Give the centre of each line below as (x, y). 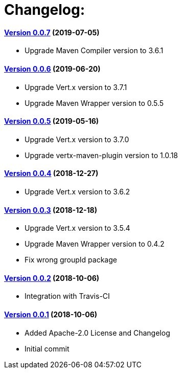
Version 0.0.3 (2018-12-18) (51, 210)
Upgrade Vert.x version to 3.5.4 (77, 228)
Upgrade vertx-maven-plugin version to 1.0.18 (101, 155)
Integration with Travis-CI (67, 296)
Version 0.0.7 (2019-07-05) (52, 32)
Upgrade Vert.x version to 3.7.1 (76, 87)
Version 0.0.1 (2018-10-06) (51, 315)
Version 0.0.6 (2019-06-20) (52, 69)
